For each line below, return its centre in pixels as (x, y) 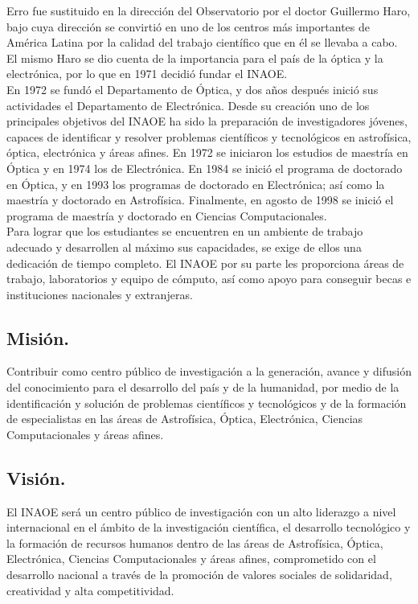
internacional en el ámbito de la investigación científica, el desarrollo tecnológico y (209, 527)
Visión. (36, 477)
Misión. (38, 337)
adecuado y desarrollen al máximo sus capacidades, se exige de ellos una (184, 247)
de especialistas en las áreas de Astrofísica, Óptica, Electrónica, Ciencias (185, 419)
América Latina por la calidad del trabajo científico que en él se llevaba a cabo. (202, 42)
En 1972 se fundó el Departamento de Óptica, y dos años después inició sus (193, 89)
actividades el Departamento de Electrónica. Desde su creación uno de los (188, 105)
